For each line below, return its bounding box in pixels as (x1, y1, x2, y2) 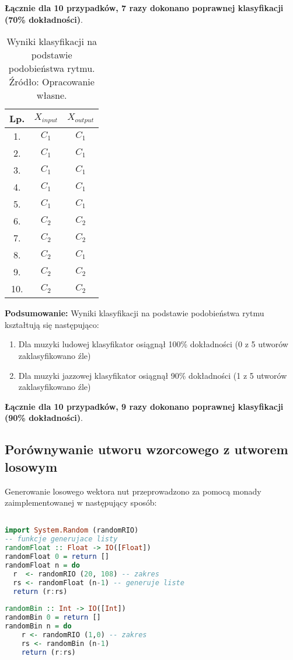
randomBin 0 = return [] (5, 613, 101, 622)
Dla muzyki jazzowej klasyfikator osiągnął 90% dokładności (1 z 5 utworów (18, 369, 287, 381)
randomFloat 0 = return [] (5, 552, 110, 561)
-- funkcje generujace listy (5, 535, 118, 544)
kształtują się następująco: (5, 318, 99, 330)
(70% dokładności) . (5, 13, 83, 25)
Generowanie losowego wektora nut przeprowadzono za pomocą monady (5, 485, 261, 497)
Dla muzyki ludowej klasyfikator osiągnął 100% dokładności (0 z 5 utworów (18, 338, 288, 350)
